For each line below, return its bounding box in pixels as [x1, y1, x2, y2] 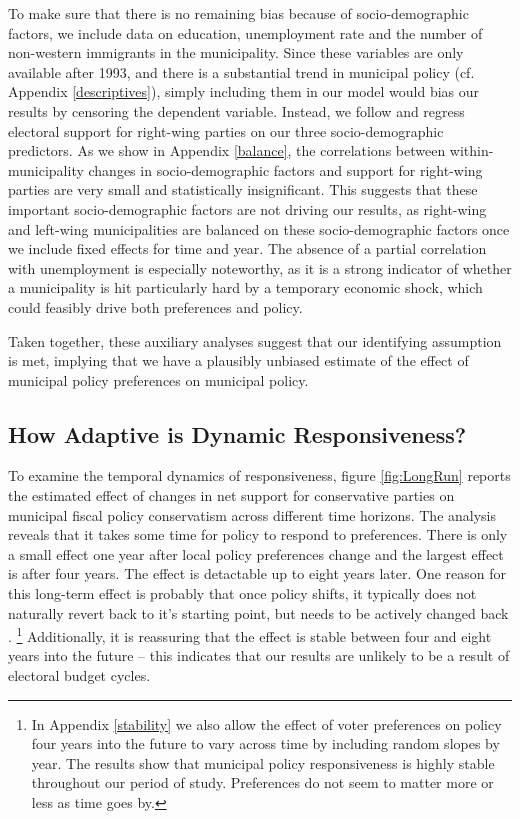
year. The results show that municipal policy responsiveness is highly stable [31, 752, 495, 773]
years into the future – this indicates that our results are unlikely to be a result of [8, 645, 510, 666]
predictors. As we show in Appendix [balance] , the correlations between [8, 140, 446, 161]
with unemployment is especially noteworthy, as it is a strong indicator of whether [8, 257, 512, 278]
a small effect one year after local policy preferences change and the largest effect [8, 543, 504, 564]
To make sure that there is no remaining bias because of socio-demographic [8, 3, 469, 23]
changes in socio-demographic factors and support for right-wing [88, 159, 483, 180]
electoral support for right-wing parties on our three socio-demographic [8, 120, 444, 141]
